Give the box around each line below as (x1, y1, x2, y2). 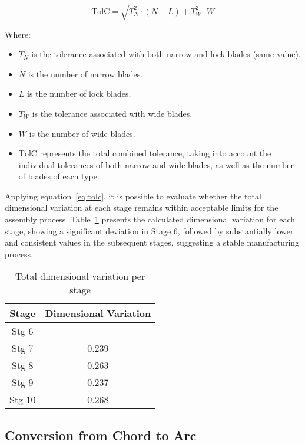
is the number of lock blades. (27, 87, 131, 100)
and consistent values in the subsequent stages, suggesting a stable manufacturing (5, 236, 300, 248)
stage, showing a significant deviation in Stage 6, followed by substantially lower (5, 224, 294, 237)
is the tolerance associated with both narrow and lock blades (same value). (31, 48, 301, 60)
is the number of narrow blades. (28, 67, 143, 80)
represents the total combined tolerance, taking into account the (39, 147, 271, 159)
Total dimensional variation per (15, 269, 145, 283)
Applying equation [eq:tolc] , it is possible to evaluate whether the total (5, 189, 261, 202)
